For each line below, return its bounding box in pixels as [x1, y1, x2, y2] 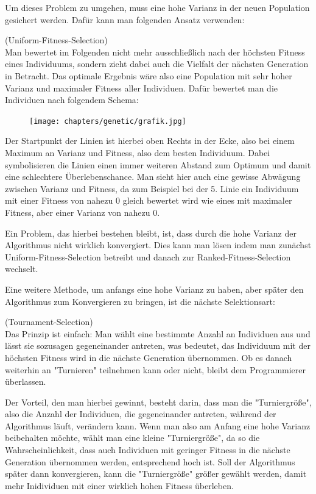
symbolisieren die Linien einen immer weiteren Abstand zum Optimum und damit [5, 158, 311, 171]
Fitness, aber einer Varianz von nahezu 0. [5, 206, 160, 218]
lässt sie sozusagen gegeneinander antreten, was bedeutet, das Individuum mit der [5, 339, 311, 352]
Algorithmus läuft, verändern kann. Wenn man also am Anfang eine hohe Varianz [5, 419, 311, 432]
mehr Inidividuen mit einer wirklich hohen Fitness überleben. [5, 479, 234, 492]
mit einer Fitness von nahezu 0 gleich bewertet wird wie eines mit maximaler [5, 194, 292, 207]
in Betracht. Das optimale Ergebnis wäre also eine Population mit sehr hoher [5, 69, 292, 82]
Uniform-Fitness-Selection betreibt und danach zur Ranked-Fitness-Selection [5, 250, 291, 263]
